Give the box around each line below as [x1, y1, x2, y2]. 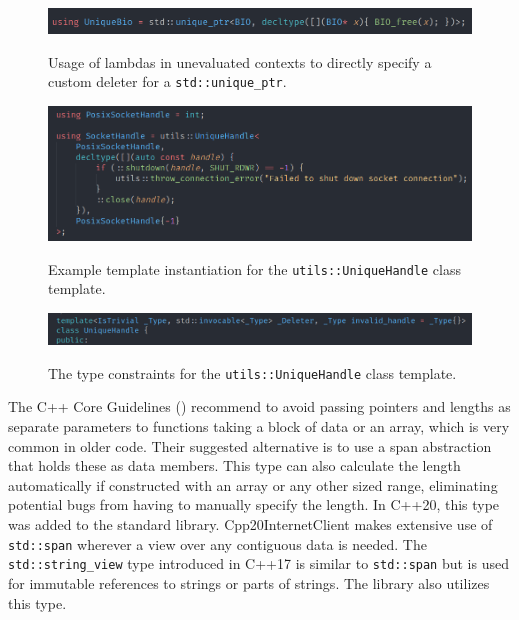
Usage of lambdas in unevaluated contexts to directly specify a [48, 51, 432, 72]
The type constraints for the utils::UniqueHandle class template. [48, 362, 457, 383]
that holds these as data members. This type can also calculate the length [8, 455, 461, 476]
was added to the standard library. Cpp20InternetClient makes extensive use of [8, 514, 493, 534]
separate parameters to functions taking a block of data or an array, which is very [8, 416, 510, 437]
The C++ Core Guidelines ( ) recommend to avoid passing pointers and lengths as [8, 396, 511, 417]
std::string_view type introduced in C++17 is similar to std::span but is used [8, 553, 509, 574]
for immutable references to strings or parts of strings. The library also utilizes [8, 572, 490, 593]
